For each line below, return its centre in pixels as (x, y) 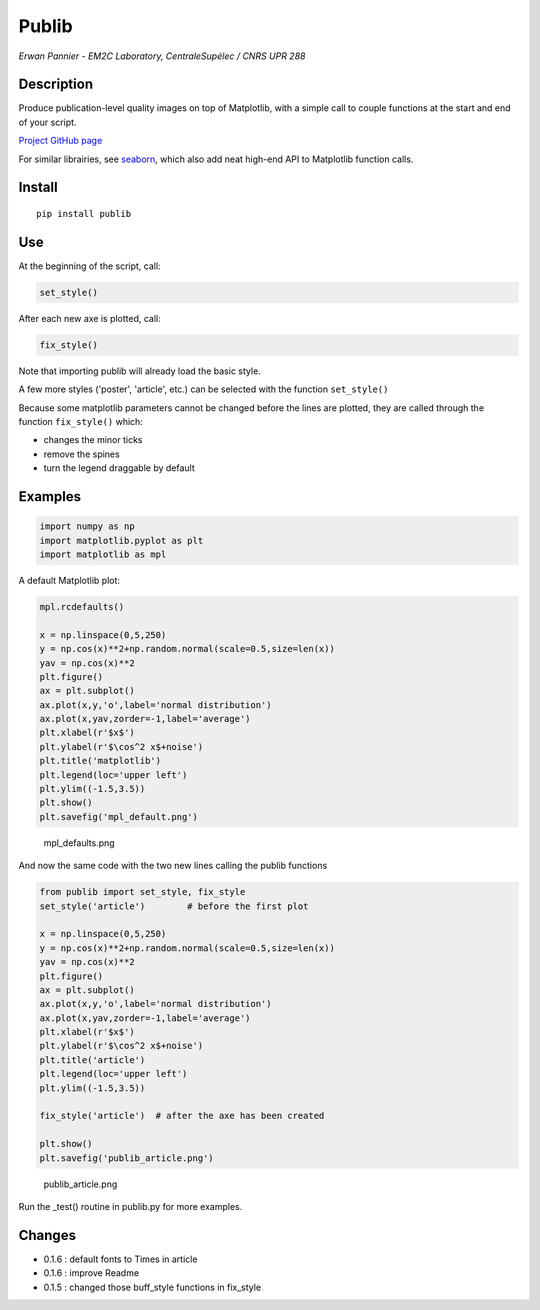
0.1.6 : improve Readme (91, 1273)
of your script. (47, 122)
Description (56, 84)
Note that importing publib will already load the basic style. (140, 371)
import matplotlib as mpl (103, 554)
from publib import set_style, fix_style (142, 892)
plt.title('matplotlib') (100, 761)
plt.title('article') (92, 1059)
